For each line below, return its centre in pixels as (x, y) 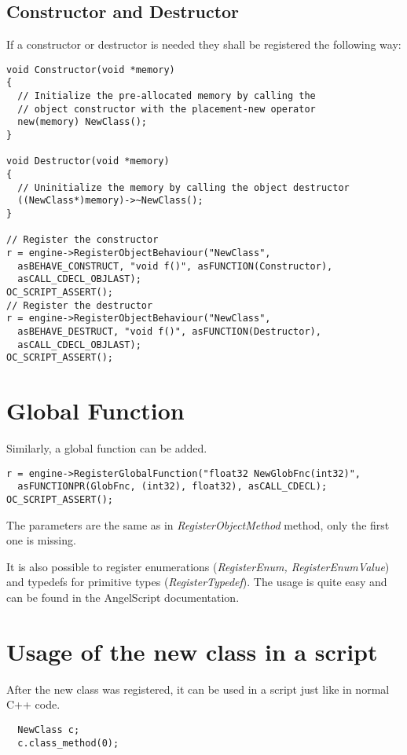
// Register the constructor (82, 240)
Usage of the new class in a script (192, 651)
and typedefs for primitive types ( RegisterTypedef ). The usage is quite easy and (197, 582)
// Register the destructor (80, 305)
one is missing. (41, 540)
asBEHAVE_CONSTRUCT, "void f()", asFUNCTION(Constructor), (175, 266)
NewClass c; (49, 729)
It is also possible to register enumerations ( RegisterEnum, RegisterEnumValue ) (198, 566)
